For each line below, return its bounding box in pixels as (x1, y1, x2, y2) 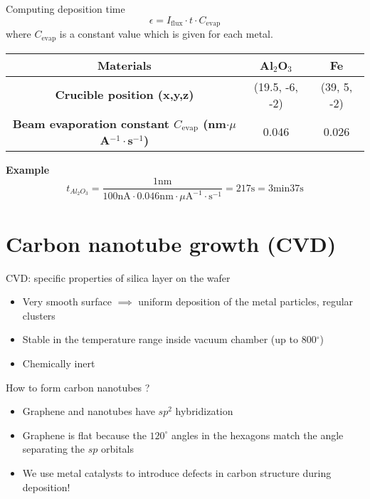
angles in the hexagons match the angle (171, 427, 344, 442)
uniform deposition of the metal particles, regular (138, 294, 354, 309)
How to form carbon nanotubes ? (6, 379, 150, 394)
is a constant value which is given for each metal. (59, 26, 273, 41)
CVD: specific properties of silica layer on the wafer (6, 270, 231, 285)
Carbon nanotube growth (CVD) (6, 229, 337, 258)
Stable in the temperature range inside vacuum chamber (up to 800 (22, 332, 317, 347)
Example (6, 162, 50, 177)
